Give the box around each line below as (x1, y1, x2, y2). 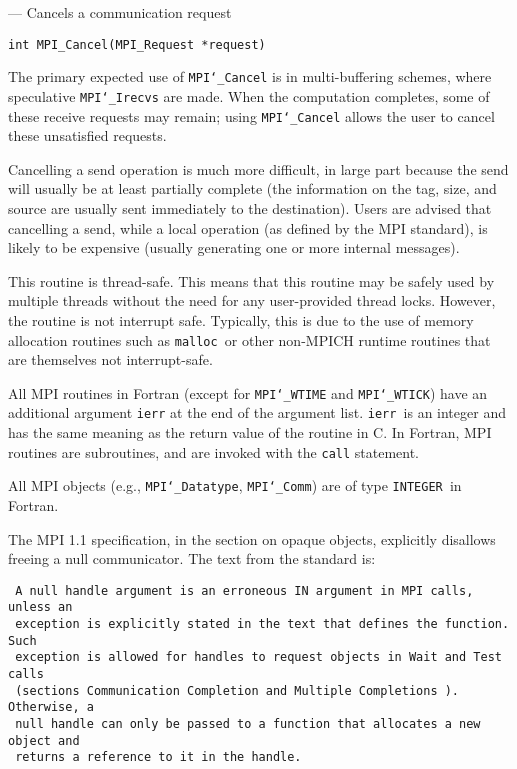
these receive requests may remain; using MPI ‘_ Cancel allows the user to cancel (8, 105, 495, 126)
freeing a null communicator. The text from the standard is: (8, 548, 376, 569)
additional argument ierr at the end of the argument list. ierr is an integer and (8, 402, 506, 423)
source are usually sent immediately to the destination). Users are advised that (8, 198, 492, 218)
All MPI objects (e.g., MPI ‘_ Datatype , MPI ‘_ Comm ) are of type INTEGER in (8, 475, 462, 496)
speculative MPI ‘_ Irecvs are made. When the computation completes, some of (8, 85, 490, 106)
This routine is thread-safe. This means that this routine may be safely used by (8, 270, 495, 291)
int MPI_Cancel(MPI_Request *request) (8, 37, 266, 52)
